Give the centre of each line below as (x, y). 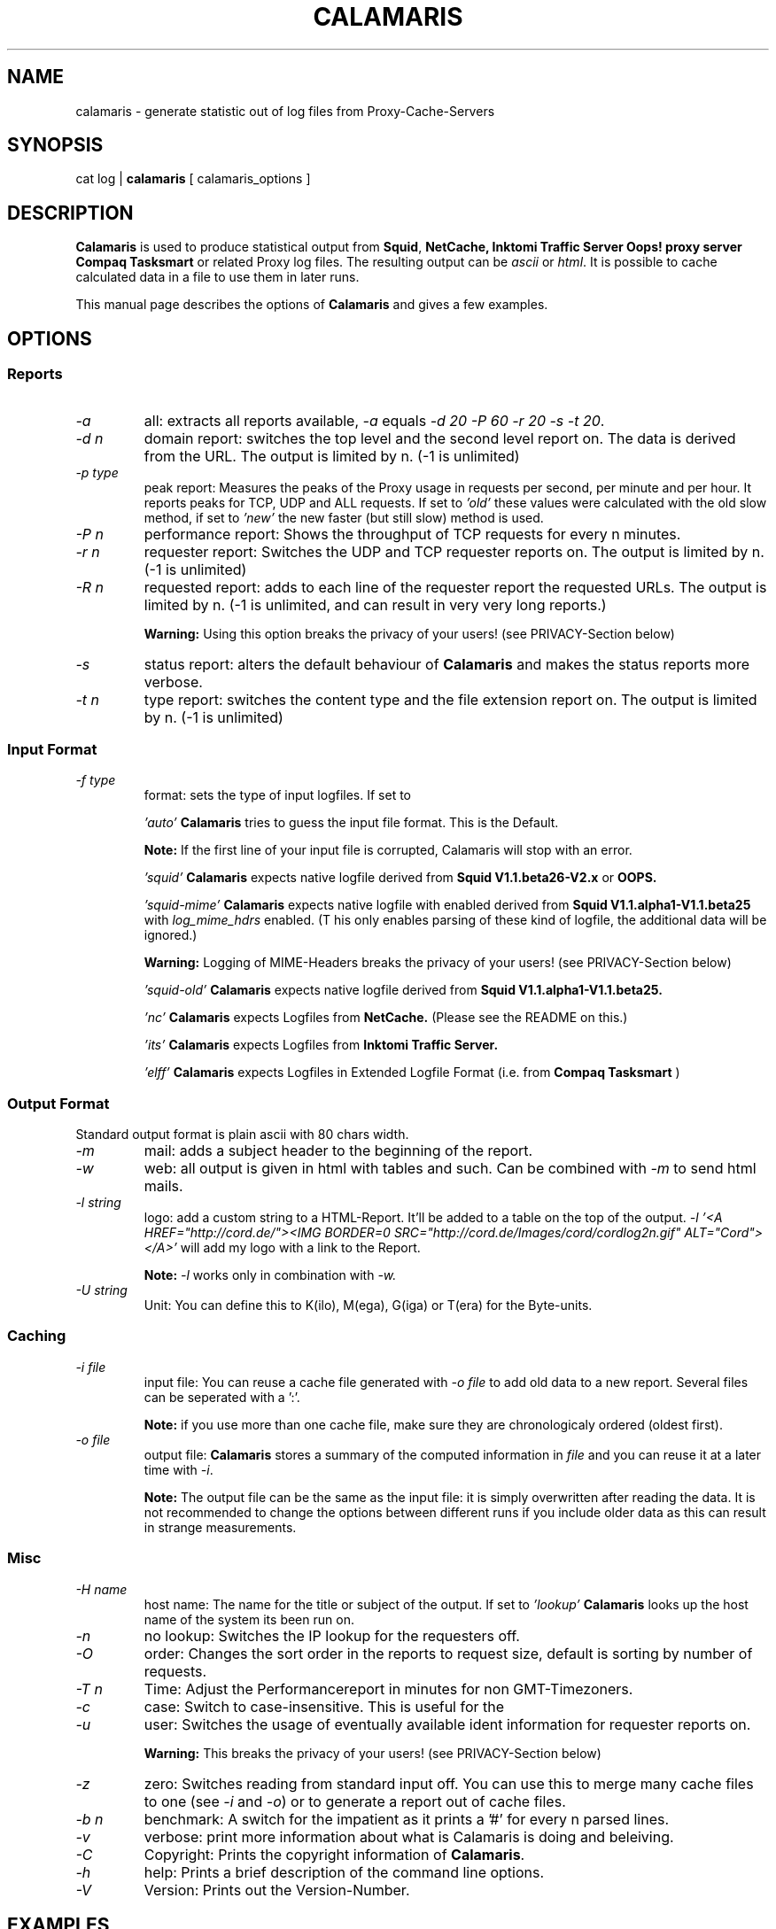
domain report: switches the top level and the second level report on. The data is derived (440, 438)
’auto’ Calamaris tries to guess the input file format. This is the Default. (351, 823)
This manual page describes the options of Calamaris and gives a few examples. (312, 305)
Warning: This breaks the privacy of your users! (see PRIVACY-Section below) (372, 1753)
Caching (37, 1336)
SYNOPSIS (55, 145)
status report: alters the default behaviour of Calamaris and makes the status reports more (446, 664)
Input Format (52, 749)
